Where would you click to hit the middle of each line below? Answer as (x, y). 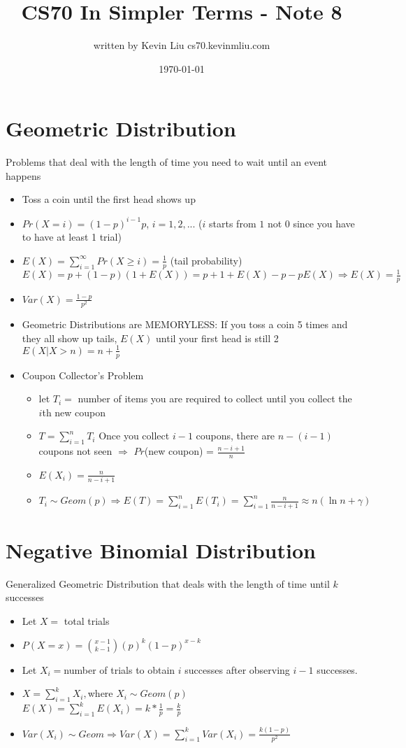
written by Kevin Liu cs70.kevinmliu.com (182, 45)
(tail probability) (206, 260)
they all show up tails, (70, 338)
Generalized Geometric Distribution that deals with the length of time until (168, 583)
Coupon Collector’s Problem (83, 375)
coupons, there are (235, 436)
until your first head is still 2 (217, 338)
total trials (87, 620)
